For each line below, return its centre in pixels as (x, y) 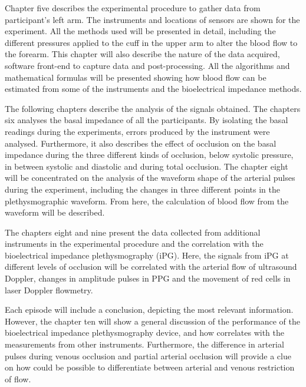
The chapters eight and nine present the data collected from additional (133, 232)
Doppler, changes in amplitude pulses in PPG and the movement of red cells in (148, 278)
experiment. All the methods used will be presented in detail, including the (140, 31)
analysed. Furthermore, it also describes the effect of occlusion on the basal (141, 143)
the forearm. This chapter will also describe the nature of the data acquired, (142, 54)
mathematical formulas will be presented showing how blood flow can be (136, 77)
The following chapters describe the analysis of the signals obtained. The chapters (153, 108)
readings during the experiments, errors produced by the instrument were (137, 131)
